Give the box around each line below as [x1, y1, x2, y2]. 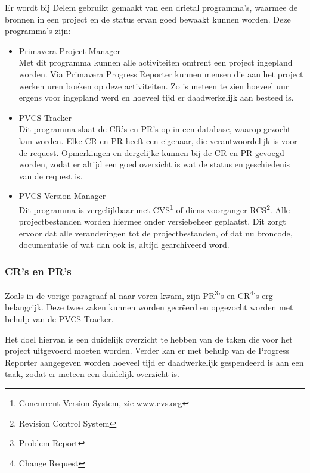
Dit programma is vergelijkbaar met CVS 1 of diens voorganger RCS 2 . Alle [18, 201, 290, 216]
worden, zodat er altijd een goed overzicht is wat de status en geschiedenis [18, 158, 290, 170]
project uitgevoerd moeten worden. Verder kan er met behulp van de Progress [5, 344, 290, 357]
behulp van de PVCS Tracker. [5, 313, 114, 325]
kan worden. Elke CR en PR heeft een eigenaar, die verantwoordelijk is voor [18, 134, 297, 147]
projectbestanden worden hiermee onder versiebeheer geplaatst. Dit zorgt [18, 215, 286, 228]
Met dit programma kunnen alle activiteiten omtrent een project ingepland [18, 56, 293, 69]
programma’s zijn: [5, 24, 71, 37]
